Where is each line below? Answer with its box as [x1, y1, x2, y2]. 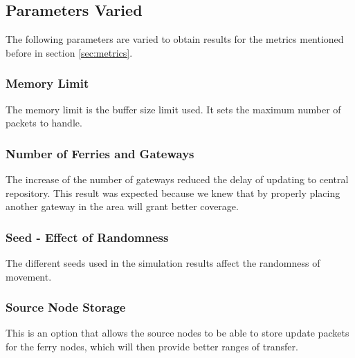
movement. [6, 269, 52, 283]
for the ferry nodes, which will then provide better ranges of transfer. [6, 339, 298, 354]
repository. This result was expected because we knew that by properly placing [6, 185, 340, 200]
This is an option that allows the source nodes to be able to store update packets [6, 326, 349, 340]
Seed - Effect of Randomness [6, 228, 169, 245]
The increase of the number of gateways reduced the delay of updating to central [6, 172, 349, 187]
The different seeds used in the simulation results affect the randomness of [6, 256, 320, 270]
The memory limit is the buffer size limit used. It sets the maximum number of [6, 102, 341, 116]
